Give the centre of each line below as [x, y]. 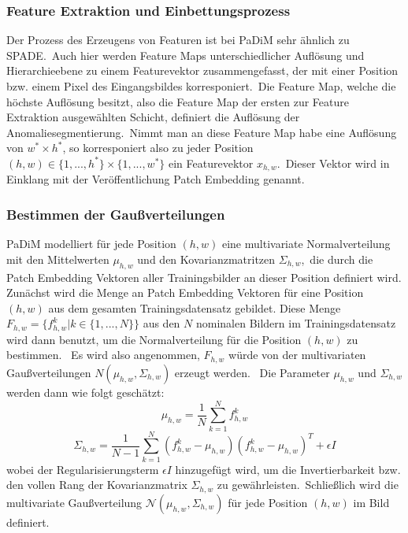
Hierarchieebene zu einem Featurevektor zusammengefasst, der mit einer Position [202, 70]
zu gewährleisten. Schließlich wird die [308, 485]
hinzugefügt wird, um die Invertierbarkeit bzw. [288, 469]
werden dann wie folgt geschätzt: [85, 392]
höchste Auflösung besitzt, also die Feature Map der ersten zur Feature [178, 101]
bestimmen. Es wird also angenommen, [103, 355]
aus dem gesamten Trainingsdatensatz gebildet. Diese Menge [195, 307]
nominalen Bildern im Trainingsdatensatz [296, 323]
